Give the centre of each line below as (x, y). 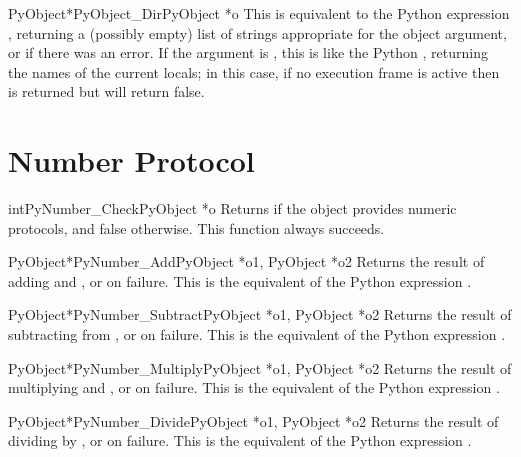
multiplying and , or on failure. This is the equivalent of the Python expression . (254, 387)
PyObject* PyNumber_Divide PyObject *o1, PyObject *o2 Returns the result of (253, 420)
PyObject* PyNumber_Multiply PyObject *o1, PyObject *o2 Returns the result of (260, 367)
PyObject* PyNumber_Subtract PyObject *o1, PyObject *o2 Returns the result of (260, 314)
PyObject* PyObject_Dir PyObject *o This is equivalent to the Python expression (259, 13)
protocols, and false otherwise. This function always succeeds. (196, 227)
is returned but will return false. (106, 91)
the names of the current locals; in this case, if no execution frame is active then (254, 71)
